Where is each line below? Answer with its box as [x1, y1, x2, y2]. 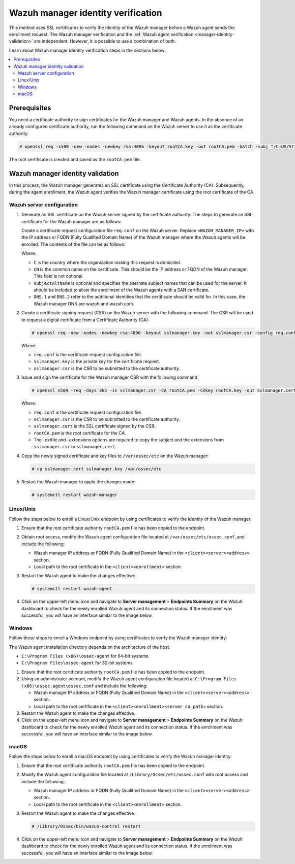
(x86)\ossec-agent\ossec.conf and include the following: [21, 683, 147, 689]
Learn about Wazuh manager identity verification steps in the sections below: [9, 47, 166, 53]
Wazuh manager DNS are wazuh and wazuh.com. [33, 300, 135, 306]
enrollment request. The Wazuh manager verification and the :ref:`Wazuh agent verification [9, 31, 194, 37]
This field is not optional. [33, 273, 84, 279]
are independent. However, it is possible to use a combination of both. [34, 38, 176, 44]
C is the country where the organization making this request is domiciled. [33, 259, 181, 266]
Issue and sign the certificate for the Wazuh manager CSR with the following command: [21, 374, 199, 380]
